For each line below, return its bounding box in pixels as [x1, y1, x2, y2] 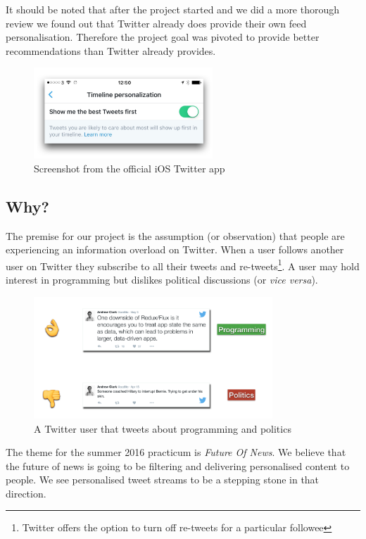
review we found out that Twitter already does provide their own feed [6, 15, 307, 30]
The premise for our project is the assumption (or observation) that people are [6, 228, 345, 243]
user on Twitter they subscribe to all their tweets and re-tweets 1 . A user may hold [6, 256, 360, 273]
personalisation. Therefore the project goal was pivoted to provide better [6, 30, 320, 44]
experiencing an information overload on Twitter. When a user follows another [6, 242, 344, 257]
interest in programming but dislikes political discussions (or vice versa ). [6, 272, 318, 287]
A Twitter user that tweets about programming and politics [34, 421, 291, 436]
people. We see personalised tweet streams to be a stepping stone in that [6, 472, 320, 487]
